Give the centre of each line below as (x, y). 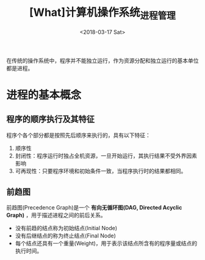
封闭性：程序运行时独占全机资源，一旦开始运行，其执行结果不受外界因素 (106, 155)
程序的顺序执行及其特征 (50, 119)
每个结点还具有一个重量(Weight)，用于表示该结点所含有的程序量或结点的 (106, 244)
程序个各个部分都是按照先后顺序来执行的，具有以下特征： (78, 135)
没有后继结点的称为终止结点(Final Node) (65, 236)
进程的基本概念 (44, 95)
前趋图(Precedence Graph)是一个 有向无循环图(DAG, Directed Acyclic (94, 208)
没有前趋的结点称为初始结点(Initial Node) (66, 228)
